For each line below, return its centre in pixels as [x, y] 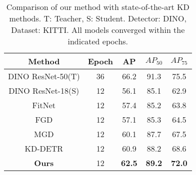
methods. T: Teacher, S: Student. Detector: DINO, [98, 18]
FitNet [44, 105]
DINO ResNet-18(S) [44, 90]
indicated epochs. [98, 41]
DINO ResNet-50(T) [44, 76]
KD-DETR [44, 148]
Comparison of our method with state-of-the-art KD [98, 7]
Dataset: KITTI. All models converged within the [98, 30]
